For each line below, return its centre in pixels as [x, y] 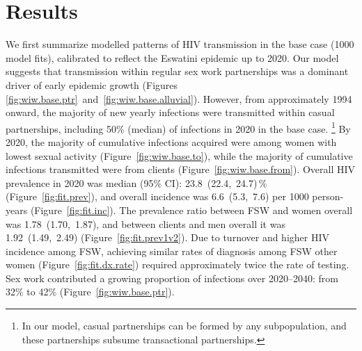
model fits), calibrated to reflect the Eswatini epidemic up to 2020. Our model [172, 57]
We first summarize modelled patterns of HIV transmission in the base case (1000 [180, 44]
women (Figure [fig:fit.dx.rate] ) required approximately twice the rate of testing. [178, 264]
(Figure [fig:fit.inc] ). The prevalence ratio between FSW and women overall [191, 210]
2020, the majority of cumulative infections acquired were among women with [171, 141]
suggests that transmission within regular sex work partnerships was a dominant [177, 71]
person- [328, 196]
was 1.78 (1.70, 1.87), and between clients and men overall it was [145, 223]
